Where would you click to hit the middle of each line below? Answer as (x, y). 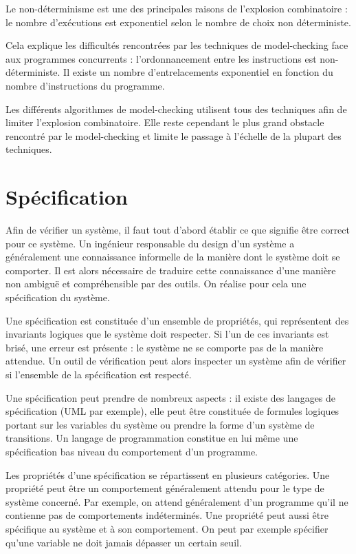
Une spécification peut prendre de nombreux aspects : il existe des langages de (171, 397)
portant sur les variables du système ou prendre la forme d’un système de (160, 424)
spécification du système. (58, 297)
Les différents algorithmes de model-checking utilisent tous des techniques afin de (176, 109)
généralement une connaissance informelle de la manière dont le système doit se (173, 257)
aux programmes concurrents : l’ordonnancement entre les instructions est (161, 58)
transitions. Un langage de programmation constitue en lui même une (152, 438)
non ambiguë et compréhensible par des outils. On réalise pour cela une (156, 284)
